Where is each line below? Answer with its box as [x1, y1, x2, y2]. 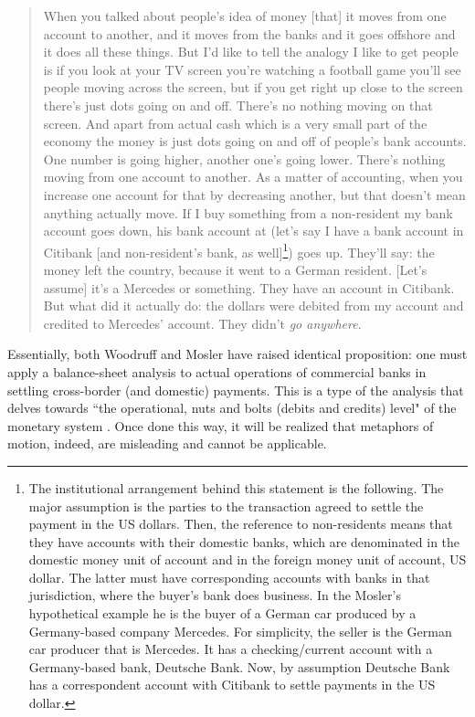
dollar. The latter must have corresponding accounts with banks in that [28, 567, 430, 586]
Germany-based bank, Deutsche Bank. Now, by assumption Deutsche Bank [28, 657, 450, 676]
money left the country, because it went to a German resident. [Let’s [43, 259, 427, 279]
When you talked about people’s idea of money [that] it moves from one [43, 6, 447, 25]
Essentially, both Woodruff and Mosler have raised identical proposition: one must [7, 344, 468, 364]
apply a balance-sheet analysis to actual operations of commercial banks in [7, 362, 427, 381]
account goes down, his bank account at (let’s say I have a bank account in [43, 221, 464, 240]
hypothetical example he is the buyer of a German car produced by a [28, 604, 417, 623]
